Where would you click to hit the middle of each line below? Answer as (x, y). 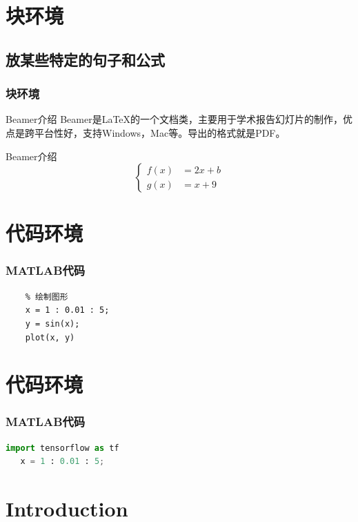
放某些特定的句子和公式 (85, 59)
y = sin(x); (52, 323)
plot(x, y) (50, 337)
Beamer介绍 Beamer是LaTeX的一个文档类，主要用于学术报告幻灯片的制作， (175, 119)
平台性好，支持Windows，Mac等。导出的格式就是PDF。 (160, 132)
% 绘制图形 (47, 297)
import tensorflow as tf (62, 448)
